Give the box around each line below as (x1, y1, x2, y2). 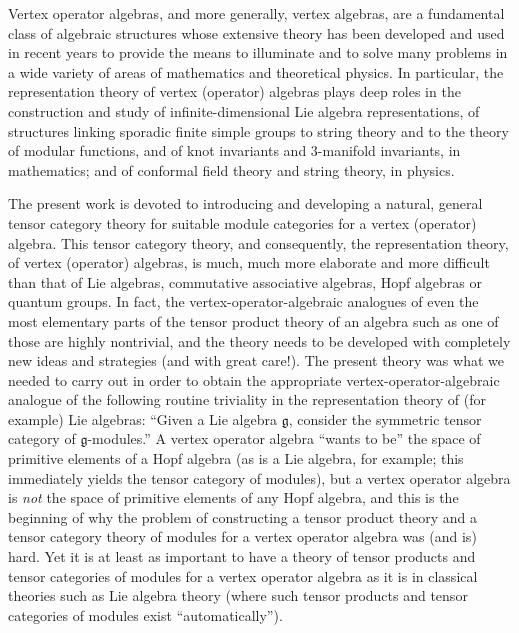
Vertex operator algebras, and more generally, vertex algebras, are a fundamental (8, 3, 505, 23)
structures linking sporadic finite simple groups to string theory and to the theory (8, 120, 509, 141)
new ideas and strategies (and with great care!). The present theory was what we (8, 350, 504, 371)
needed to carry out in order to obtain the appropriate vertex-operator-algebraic (8, 369, 500, 390)
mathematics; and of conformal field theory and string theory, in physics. (8, 159, 455, 180)
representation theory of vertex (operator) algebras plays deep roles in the (8, 81, 461, 102)
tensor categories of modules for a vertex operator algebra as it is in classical (8, 565, 478, 586)
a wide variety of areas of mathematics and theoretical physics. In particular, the (8, 61, 504, 82)
